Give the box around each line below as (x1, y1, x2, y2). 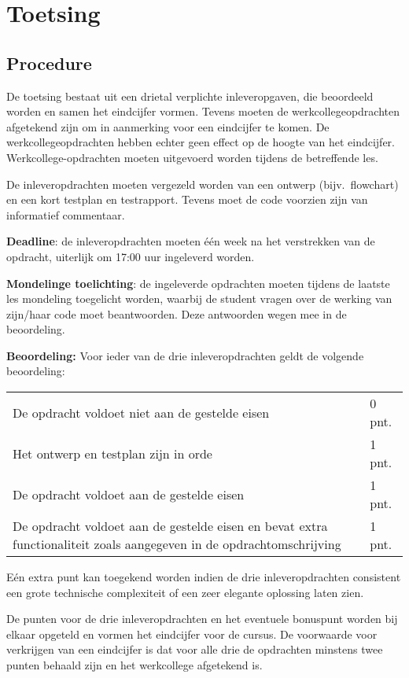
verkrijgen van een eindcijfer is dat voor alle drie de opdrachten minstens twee (6, 641, 383, 658)
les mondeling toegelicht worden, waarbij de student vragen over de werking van (6, 290, 392, 307)
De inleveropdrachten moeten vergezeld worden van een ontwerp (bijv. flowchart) (6, 175, 399, 192)
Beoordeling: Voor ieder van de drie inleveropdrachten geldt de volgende (6, 347, 364, 363)
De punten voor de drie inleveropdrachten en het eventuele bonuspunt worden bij (6, 610, 398, 627)
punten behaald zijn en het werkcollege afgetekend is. (6, 657, 263, 673)
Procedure (6, 50, 92, 75)
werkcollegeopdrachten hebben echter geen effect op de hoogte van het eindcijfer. (6, 134, 396, 150)
